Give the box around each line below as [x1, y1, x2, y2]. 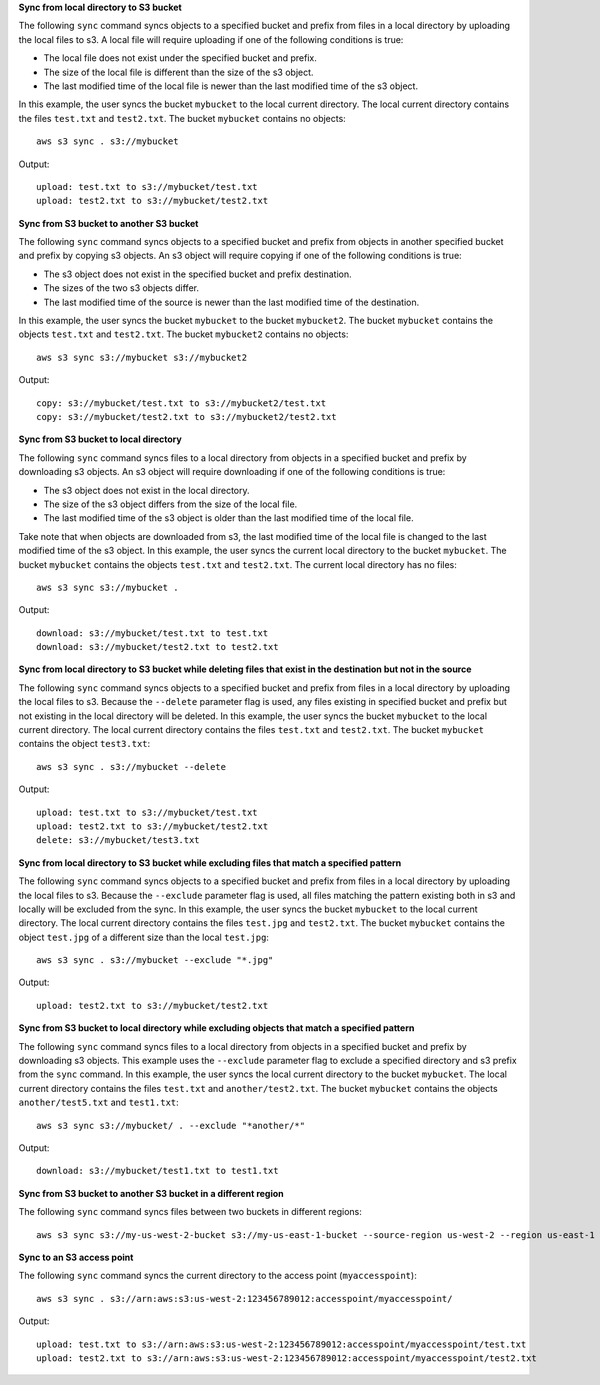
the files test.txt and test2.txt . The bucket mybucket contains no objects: [18, 112, 347, 124]
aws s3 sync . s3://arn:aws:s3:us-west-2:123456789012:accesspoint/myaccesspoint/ [36, 1293, 453, 1304]
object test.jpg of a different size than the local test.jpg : [18, 931, 270, 943]
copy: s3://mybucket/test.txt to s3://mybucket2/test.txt [36, 397, 327, 409]
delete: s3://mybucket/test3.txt [36, 835, 200, 846]
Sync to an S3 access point [18, 1251, 134, 1263]
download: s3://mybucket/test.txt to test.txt [36, 627, 269, 639]
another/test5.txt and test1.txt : [18, 1096, 179, 1109]
